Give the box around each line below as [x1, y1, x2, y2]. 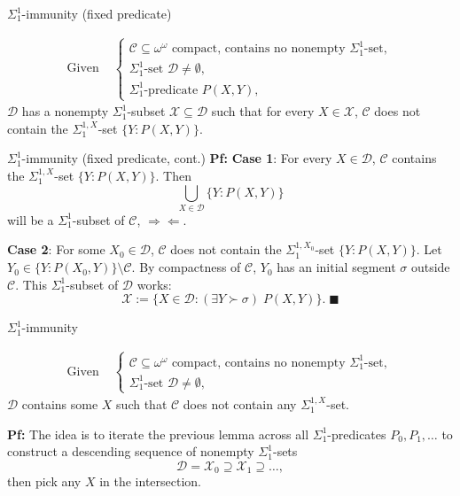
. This [15, 275, 48, 293]
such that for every [211, 102, 315, 120]
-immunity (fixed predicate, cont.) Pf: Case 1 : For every [21, 149, 332, 167]
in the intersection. [99, 472, 202, 491]
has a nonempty [21, 102, 109, 120]
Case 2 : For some [7, 240, 105, 259]
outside [410, 258, 450, 276]
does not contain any [183, 394, 297, 413]
